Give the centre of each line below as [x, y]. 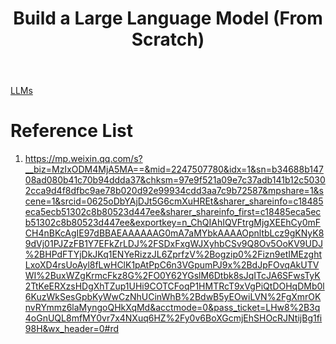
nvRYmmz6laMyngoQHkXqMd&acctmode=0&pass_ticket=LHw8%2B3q [172, 308]
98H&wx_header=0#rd [72, 329]
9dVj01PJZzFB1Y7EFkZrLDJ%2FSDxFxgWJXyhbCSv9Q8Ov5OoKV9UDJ [174, 244]
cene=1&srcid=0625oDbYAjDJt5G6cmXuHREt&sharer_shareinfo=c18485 [174, 201]
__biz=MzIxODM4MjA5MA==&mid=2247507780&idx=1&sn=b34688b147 [174, 169]
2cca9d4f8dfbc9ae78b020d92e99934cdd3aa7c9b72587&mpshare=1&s [174, 191]
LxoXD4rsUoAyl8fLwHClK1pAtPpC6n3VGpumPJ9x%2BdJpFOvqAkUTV [172, 265]
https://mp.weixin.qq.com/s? [83, 159]
